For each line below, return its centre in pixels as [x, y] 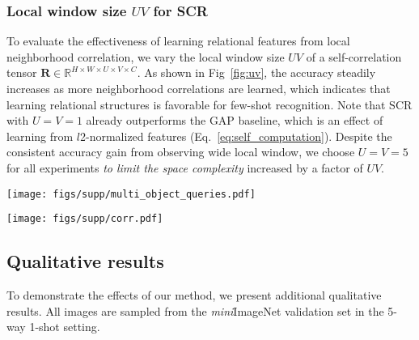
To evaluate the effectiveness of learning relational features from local [178, 41]
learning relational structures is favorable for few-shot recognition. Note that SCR [209, 104]
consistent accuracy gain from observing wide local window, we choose [181, 152]
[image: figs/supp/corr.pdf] [85, 219]
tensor [22, 72]
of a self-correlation [354, 56]
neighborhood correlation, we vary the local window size [146, 56]
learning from [40, 136]
